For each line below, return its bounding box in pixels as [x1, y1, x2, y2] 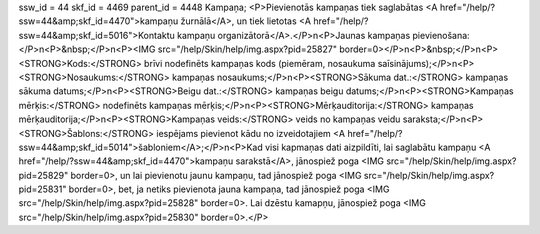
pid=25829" [18, 169, 69, 181]
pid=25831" [18, 183, 67, 195]
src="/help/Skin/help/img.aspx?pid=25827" [157, 43, 337, 55]
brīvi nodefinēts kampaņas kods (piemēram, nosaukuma [143, 57, 376, 69]
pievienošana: [412, 29, 470, 41]
